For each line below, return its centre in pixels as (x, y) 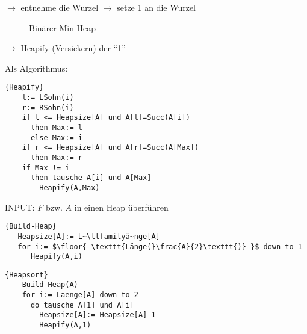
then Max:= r (56, 157)
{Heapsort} (26, 275)
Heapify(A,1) (65, 325)
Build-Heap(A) (50, 285)
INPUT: (20, 207)
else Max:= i (56, 138)
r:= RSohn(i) (48, 107)
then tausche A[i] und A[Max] (91, 178)
